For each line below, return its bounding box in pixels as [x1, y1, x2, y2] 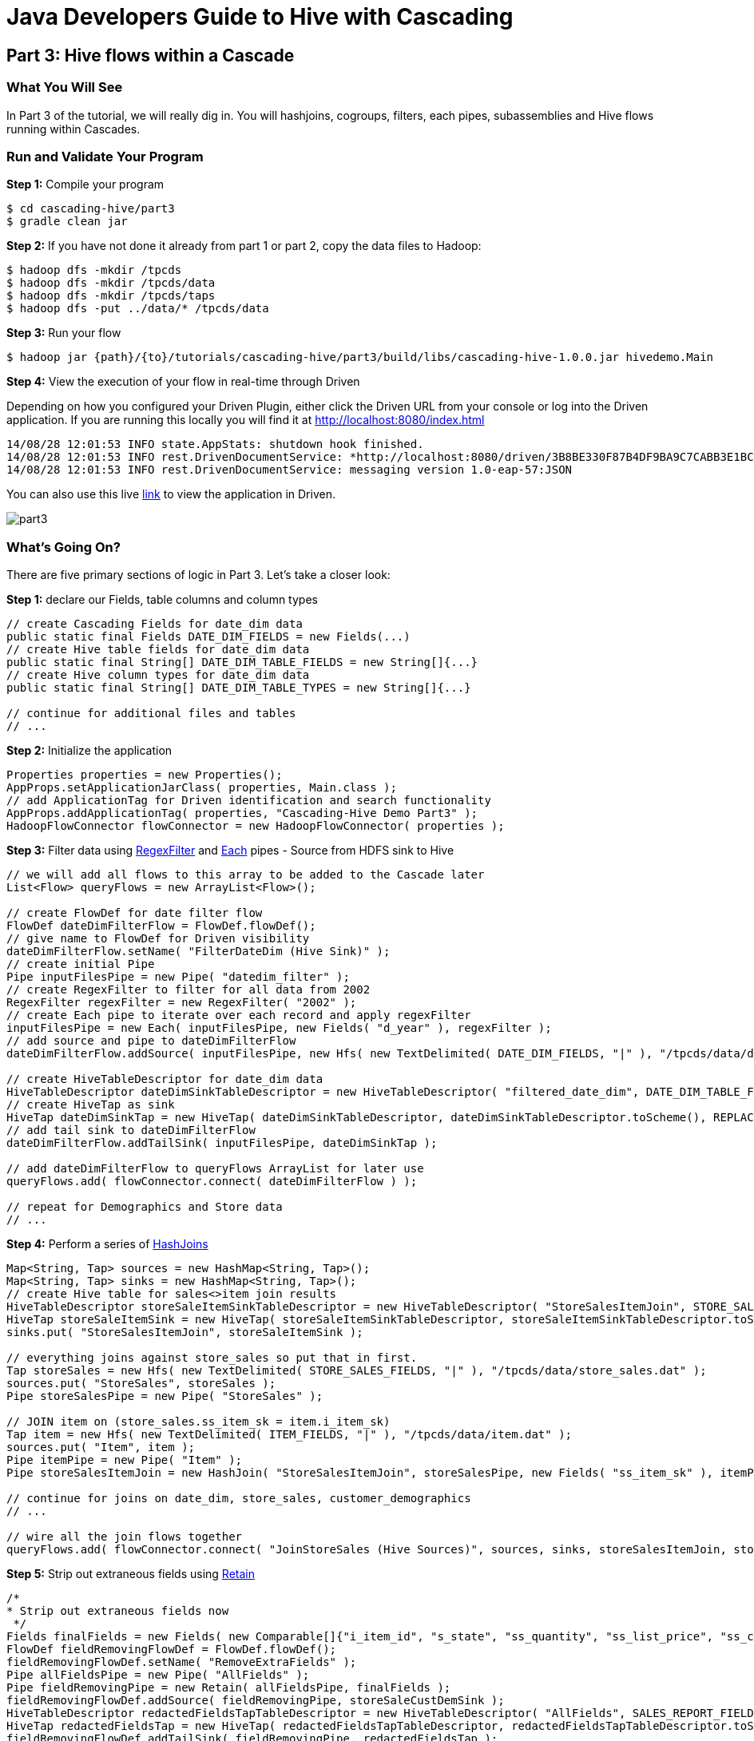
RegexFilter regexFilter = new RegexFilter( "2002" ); [6, 996, 357, 1009]
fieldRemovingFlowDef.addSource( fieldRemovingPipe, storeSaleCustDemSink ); [6, 1694, 505, 1707]
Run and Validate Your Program [6, 148, 204, 165]
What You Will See [6, 79, 123, 96]
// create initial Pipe [6, 958, 155, 971]
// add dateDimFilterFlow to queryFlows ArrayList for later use [6, 1162, 424, 1176]
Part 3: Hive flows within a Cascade [6, 45, 295, 65]
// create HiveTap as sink [6, 1098, 175, 1112]
